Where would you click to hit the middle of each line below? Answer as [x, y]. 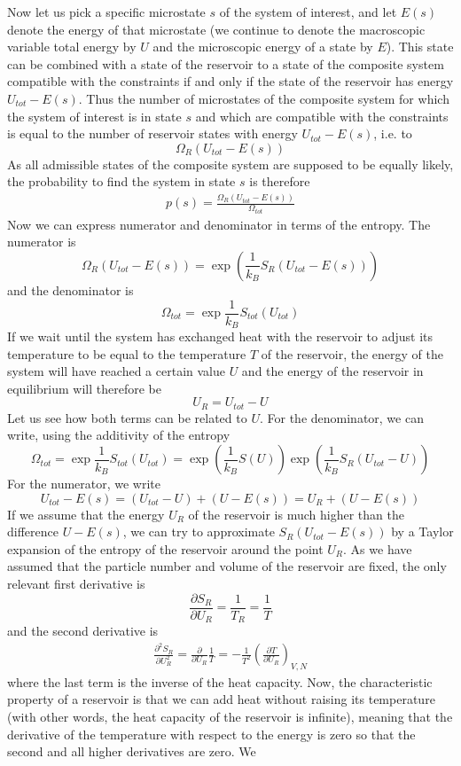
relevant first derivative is [76, 584]
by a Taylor [422, 532]
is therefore [280, 181]
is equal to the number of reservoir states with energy [152, 133]
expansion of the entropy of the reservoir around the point [165, 548]
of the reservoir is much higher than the [296, 514]
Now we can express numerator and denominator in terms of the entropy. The [219, 224]
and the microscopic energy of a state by [263, 47]
